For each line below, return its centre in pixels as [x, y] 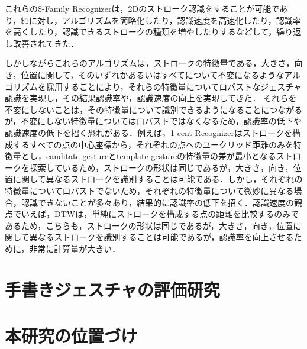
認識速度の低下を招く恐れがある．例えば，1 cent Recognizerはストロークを [148, 132]
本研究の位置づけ [71, 336]
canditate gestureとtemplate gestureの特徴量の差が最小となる [161, 156]
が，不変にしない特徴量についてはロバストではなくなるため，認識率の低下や [153, 121]
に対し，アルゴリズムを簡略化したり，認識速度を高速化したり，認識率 [165, 20]
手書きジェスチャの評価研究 [112, 289]
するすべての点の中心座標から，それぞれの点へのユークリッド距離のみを [153, 144]
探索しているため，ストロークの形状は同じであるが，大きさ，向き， [161, 167]
